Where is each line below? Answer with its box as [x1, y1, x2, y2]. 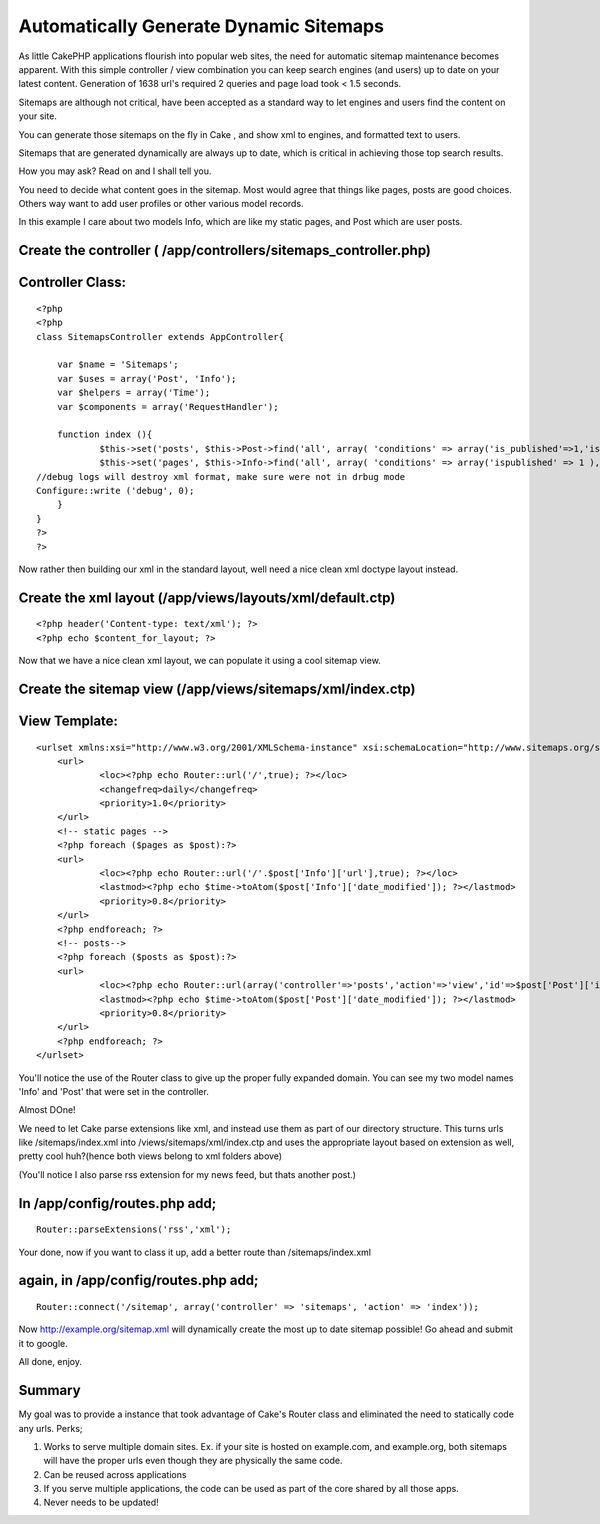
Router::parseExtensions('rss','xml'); [36, 1224, 232, 1235]
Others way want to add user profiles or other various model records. [18, 198, 304, 210]
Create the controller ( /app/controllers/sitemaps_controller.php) [18, 242, 432, 259]
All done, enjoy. [18, 1356, 82, 1368]
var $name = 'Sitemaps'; [56, 359, 179, 370]
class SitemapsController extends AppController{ [36, 331, 285, 342]
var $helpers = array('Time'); [56, 387, 211, 399]
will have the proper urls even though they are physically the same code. [43, 1455, 344, 1467]
